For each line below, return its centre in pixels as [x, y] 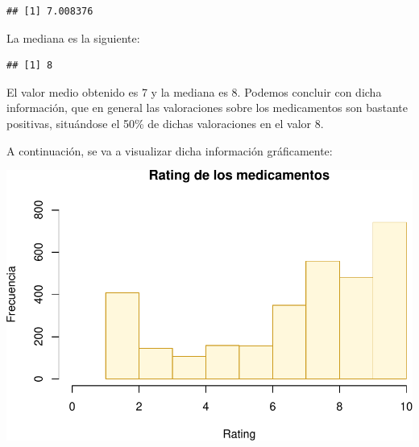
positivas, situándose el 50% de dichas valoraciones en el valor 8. [165, 123]
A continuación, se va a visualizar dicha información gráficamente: [170, 150]
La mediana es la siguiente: [73, 37]
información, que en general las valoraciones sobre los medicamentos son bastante [207, 108]
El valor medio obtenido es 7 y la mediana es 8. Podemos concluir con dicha [194, 91]
